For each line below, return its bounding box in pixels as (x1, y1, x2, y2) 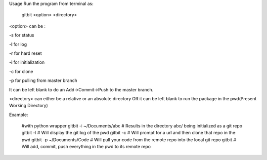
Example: (9, 112, 28, 118)
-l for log (9, 41, 27, 47)
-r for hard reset (9, 50, 42, 56)
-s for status (9, 32, 35, 38)
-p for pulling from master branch (9, 78, 78, 83)
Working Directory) (9, 103, 48, 109)
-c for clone (9, 68, 33, 74)
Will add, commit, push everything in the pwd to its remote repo (21, 144, 151, 150)
